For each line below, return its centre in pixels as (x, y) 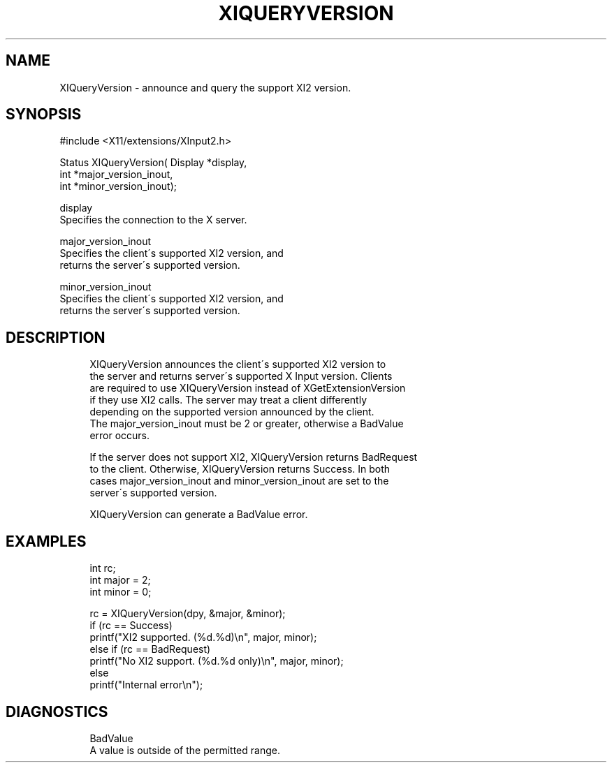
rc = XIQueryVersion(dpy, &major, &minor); (188, 614)
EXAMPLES (46, 541)
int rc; (103, 568)
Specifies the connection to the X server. (153, 220)
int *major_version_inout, (116, 175)
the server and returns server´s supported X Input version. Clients (241, 376)
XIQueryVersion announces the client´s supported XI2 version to (238, 364)
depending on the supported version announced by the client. (232, 412)
